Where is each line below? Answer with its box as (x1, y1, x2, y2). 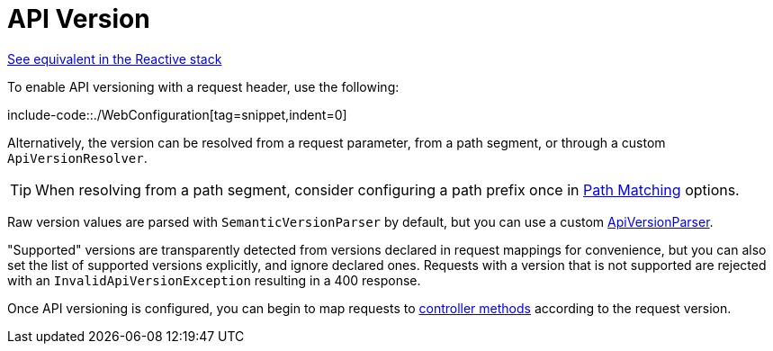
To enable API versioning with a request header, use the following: (7, 78, 400, 94)
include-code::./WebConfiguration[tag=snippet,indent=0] (7, 106, 347, 122)
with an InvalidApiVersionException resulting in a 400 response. (7, 272, 421, 288)
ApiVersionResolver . (7, 149, 148, 166)
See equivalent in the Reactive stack (7, 50, 222, 67)
